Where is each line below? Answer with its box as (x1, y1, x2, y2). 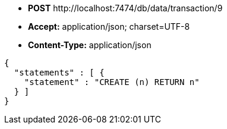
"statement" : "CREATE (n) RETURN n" (24, 77, 200, 87)
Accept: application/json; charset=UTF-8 (28, 21, 190, 32)
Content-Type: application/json (28, 40, 152, 50)
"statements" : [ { (14, 68, 105, 77)
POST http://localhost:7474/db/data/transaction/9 (28, 3, 223, 13)
